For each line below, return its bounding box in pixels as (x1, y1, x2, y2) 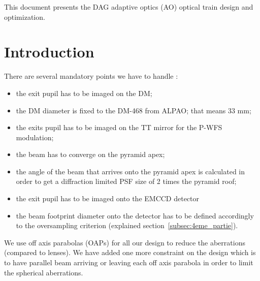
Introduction (4, 41, 94, 62)
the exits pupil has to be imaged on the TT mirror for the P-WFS (16, 122, 222, 133)
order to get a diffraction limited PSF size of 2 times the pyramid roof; (16, 176, 237, 186)
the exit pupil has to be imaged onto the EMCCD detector (16, 193, 200, 204)
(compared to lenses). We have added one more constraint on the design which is (4, 247, 256, 258)
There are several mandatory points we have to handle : (4, 71, 178, 81)
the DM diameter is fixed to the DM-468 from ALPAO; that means (16, 105, 226, 115)
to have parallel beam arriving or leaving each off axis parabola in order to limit (4, 257, 253, 268)
